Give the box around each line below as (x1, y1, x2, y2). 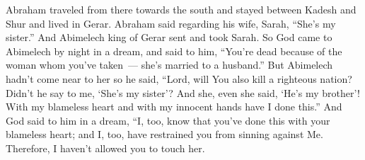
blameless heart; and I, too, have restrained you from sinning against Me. (6, 127, 323, 142)
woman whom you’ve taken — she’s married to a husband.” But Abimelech (6, 57, 333, 72)
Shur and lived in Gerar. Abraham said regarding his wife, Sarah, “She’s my (6, 16, 336, 30)
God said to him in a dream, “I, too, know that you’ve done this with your (6, 113, 330, 127)
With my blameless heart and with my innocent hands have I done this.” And (6, 99, 342, 114)
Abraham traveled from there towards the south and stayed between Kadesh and (6, 2, 357, 16)
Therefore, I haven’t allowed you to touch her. (6, 140, 205, 155)
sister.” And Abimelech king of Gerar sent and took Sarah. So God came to (6, 30, 332, 45)
